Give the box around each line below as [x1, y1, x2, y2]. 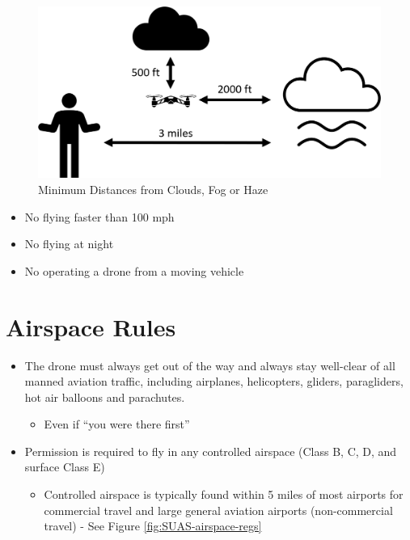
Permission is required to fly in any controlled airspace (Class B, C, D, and [24, 442, 397, 459]
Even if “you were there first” [44, 416, 190, 432]
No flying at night [24, 235, 114, 252]
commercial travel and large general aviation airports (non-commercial [44, 501, 393, 518]
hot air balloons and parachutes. [24, 388, 185, 405]
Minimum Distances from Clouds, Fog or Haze [38, 181, 268, 197]
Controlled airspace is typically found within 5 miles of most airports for [44, 486, 404, 503]
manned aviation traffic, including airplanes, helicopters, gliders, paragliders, [24, 373, 404, 390]
